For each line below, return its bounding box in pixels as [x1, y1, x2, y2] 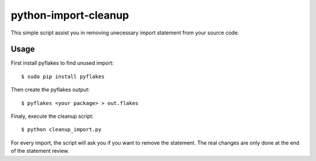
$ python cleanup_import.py [21, 126, 102, 133]
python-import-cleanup [11, 9, 129, 22]
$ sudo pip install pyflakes [21, 73, 105, 80]
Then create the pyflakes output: [11, 86, 90, 93]
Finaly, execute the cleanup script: [11, 113, 94, 120]
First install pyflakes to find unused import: [11, 60, 114, 66]
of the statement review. [11, 148, 70, 155]
